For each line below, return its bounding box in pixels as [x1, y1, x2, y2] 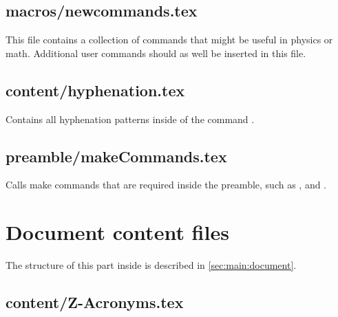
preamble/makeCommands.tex [6, 145, 227, 166]
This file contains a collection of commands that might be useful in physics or [6, 32, 333, 47]
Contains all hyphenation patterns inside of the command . [6, 111, 255, 126]
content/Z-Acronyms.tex [6, 292, 184, 313]
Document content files [6, 218, 229, 246]
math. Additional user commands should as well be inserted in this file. [6, 45, 306, 60]
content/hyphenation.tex [6, 79, 185, 100]
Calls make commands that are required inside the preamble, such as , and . [6, 177, 327, 192]
